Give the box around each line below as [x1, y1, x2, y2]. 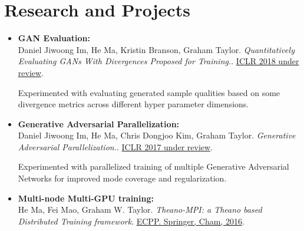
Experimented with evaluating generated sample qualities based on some [18, 86, 280, 98]
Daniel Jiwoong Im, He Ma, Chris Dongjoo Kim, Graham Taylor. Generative [18, 129, 296, 141]
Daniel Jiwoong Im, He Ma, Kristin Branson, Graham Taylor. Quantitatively [18, 43, 295, 55]
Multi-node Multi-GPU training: [18, 192, 154, 204]
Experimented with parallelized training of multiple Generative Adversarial [18, 160, 289, 173]
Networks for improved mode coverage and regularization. [18, 172, 227, 184]
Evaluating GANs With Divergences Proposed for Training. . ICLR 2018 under [18, 55, 299, 67]
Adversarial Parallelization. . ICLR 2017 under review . [18, 140, 213, 153]
